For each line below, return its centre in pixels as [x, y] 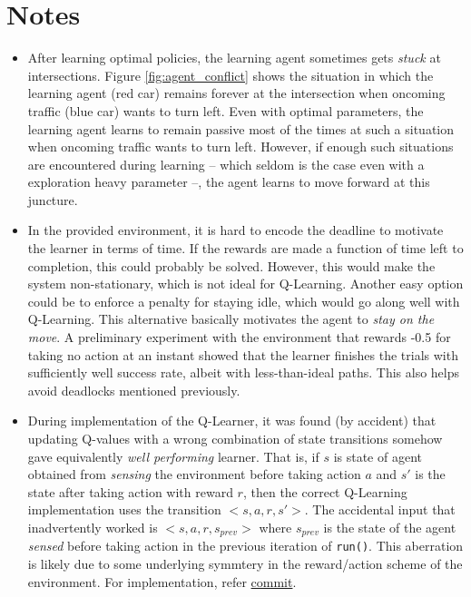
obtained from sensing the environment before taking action [194, 474]
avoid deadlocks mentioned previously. [134, 390]
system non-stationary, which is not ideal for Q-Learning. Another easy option [245, 284]
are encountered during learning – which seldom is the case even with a [226, 164]
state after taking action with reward [130, 491]
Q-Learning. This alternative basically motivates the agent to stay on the [231, 319]
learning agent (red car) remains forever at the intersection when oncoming [236, 93]
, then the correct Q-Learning [325, 491]
